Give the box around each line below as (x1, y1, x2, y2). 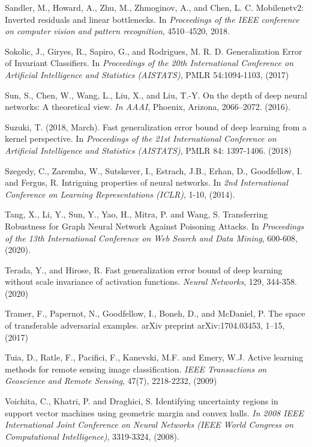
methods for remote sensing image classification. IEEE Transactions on (5, 362, 267, 375)
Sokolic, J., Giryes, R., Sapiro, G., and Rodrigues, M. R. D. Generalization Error (5, 44, 302, 57)
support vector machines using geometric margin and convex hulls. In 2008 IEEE (5, 406, 304, 419)
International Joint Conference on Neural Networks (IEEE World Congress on (5, 418, 294, 431)
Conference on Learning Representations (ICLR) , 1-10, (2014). (5, 187, 235, 200)
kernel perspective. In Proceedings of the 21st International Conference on (5, 132, 277, 145)
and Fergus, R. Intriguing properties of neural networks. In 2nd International (5, 176, 289, 189)
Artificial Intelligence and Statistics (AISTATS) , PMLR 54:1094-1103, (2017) (5, 68, 289, 81)
